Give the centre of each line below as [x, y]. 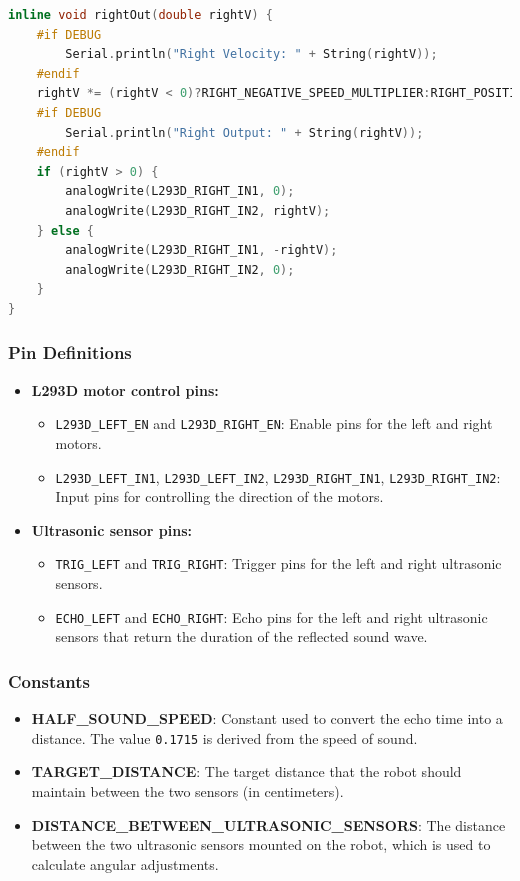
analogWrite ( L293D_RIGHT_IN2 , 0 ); [180, 269]
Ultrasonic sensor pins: [111, 529]
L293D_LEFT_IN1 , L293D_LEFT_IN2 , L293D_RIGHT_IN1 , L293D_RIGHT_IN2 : [278, 476]
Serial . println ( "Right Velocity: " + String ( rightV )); [251, 54]
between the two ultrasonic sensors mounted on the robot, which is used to [261, 844]
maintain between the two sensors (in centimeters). [187, 790]
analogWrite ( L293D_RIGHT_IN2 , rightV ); [198, 210]
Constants [49, 680]
